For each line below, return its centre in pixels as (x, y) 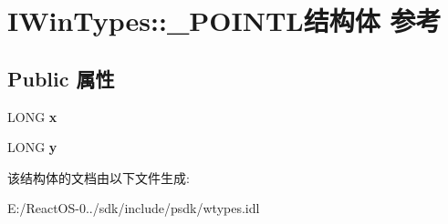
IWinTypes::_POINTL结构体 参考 (224, 20)
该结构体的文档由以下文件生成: (99, 177)
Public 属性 (61, 78)
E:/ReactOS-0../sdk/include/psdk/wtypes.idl (134, 208)
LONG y (32, 147)
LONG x (32, 116)
